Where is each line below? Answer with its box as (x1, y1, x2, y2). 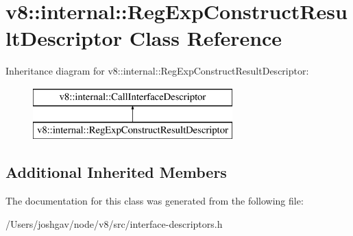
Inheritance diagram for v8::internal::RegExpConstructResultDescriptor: (5, 64, 309, 78)
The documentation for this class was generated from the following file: (5, 194, 304, 208)
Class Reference (129, 24, 282, 52)
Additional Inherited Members (5, 161, 227, 183)
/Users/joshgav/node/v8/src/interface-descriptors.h (5, 216, 223, 231)
